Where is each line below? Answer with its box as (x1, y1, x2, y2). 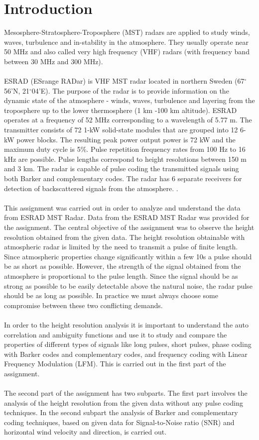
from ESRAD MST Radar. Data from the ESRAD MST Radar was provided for (4, 212, 250, 222)
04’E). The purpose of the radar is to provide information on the (31, 85, 229, 96)
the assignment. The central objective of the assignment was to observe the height (4, 222, 255, 232)
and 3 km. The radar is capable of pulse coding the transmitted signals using (4, 163, 239, 174)
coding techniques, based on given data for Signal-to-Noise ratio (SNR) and (4, 417, 235, 427)
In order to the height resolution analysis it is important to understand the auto (4, 319, 249, 330)
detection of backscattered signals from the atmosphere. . (4, 183, 178, 193)
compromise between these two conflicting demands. (4, 300, 163, 310)
